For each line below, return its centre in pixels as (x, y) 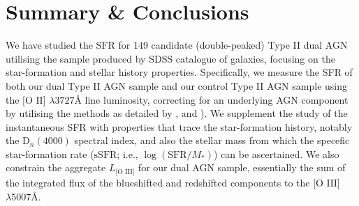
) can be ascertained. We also (276, 153)
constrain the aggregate (56, 167)
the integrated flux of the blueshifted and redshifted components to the (158, 182)
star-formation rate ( (50, 153)
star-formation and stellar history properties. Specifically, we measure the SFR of (179, 72)
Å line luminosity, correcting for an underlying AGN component (211, 99)
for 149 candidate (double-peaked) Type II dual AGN (233, 45)
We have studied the (49, 45)
